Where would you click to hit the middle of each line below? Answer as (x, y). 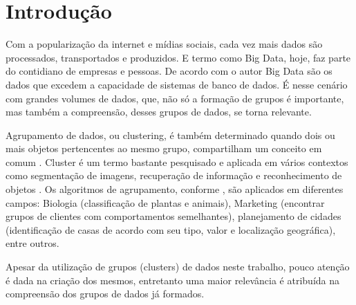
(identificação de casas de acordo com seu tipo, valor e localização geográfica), (171, 229)
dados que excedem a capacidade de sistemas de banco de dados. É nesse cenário (177, 84)
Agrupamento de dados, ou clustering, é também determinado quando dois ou (170, 135)
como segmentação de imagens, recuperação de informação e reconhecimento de (174, 175)
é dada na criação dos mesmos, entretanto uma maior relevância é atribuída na (172, 280)
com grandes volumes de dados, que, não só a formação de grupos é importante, (175, 98)
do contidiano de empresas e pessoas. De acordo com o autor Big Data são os (169, 71)
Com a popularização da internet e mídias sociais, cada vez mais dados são (164, 44)
